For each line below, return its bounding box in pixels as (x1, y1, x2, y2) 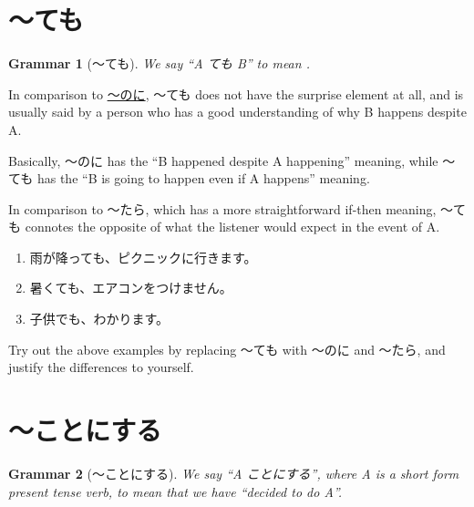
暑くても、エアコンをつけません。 (29, 278, 232, 297)
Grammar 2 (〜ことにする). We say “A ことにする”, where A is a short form (8, 463, 459, 482)
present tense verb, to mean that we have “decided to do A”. (8, 481, 343, 501)
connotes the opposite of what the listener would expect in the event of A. (25, 217, 440, 236)
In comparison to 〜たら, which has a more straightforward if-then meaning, (8, 199, 437, 218)
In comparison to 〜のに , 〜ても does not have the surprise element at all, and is (8, 84, 464, 103)
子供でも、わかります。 (29, 309, 169, 328)
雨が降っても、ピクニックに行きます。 (29, 247, 257, 266)
